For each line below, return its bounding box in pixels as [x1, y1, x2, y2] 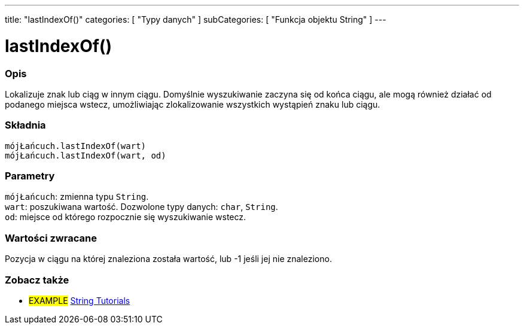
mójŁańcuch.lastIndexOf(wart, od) [5, 150, 166, 160]
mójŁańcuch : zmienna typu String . [5, 191, 149, 202]
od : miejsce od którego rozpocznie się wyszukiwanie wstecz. [5, 212, 246, 223]
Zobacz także [5, 273, 69, 286]
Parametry [5, 170, 55, 182]
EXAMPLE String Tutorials [29, 295, 130, 306]
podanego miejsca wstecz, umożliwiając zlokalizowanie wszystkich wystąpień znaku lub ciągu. [5, 99, 380, 109]
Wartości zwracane [5, 231, 97, 244]
